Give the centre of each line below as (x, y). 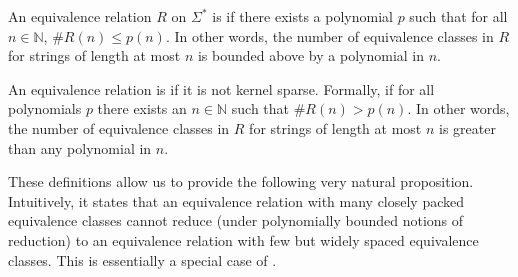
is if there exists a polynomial (302, 16)
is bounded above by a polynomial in (311, 55)
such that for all (458, 16)
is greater (467, 127)
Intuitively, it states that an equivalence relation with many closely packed (236, 200)
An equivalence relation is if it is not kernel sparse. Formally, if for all (221, 88)
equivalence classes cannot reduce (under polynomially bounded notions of (236, 220)
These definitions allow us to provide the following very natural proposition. (241, 181)
